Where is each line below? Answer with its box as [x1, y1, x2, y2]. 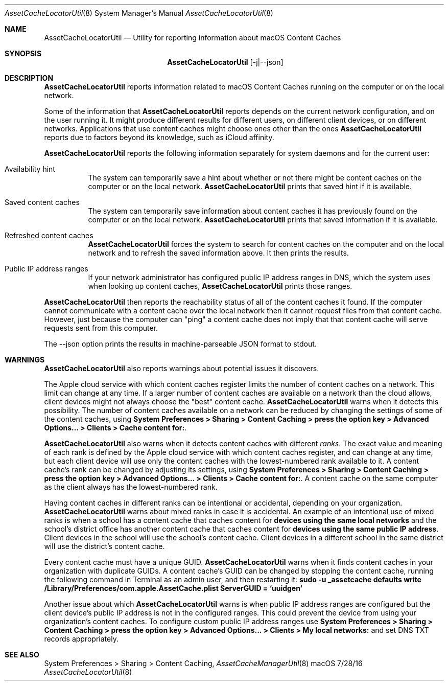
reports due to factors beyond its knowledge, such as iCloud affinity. [44, 133, 274, 142]
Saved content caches [5, 198, 80, 207]
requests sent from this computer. [44, 324, 158, 332]
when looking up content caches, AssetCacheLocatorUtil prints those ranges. [88, 282, 352, 290]
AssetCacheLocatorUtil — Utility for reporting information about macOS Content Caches [44, 33, 341, 42]
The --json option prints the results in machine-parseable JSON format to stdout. [44, 339, 317, 348]
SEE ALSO [5, 650, 39, 659]
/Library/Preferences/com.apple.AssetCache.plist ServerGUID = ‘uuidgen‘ [44, 584, 302, 592]
